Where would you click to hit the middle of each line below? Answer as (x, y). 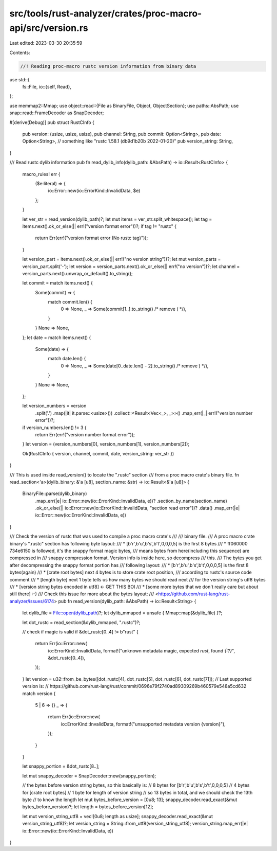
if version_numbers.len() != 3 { (54, 428)
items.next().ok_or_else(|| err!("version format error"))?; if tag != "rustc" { (100, 226)
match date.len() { (67, 359)
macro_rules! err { (41, 174)
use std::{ (20, 79)
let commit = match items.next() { (58, 283)
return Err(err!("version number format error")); (85, 434)
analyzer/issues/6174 (32, 601)
